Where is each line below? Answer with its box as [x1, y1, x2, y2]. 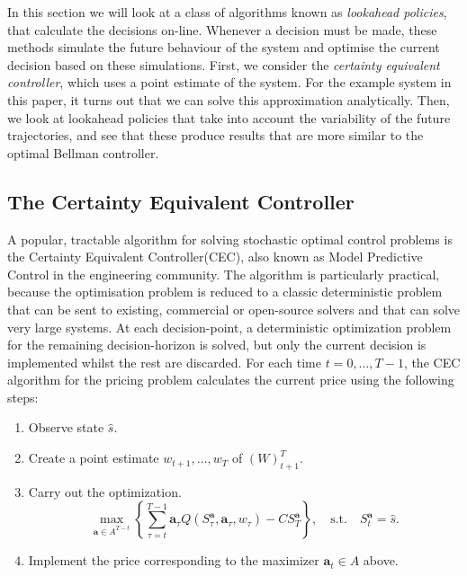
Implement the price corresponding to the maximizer [28, 551, 319, 570]
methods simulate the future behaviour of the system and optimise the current [7, 38, 440, 57]
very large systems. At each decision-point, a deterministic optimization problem [7, 317, 452, 336]
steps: [7, 387, 39, 406]
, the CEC [403, 352, 461, 371]
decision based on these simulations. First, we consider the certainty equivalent [7, 55, 440, 74]
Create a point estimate [28, 448, 159, 467]
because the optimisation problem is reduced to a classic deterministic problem [7, 282, 443, 301]
